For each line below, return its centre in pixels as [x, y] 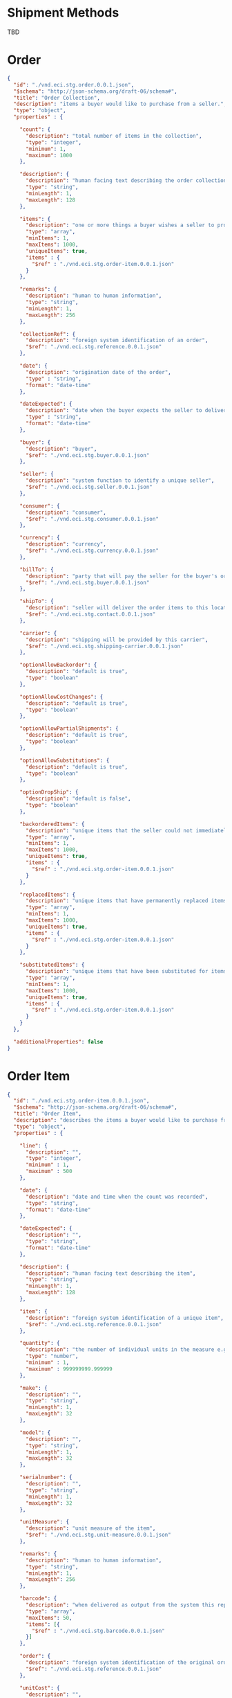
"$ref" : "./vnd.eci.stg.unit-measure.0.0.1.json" [98, 1535]
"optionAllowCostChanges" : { [61, 697]
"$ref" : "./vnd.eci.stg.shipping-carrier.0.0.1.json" [105, 646]
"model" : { [35, 1432]
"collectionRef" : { [48, 334]
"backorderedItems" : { [52, 824]
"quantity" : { [40, 1343]
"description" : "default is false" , [78, 799]
